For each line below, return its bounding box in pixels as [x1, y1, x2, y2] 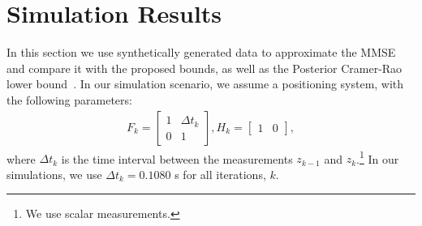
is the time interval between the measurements [61, 150, 293, 167]
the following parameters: [6, 91, 132, 108]
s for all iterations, [174, 165, 266, 182]
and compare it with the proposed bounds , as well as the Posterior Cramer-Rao [6, 59, 403, 76]
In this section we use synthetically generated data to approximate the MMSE [6, 44, 396, 61]
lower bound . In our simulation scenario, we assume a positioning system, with [6, 75, 404, 92]
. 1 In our [356, 147, 399, 167]
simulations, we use [6, 165, 102, 182]
